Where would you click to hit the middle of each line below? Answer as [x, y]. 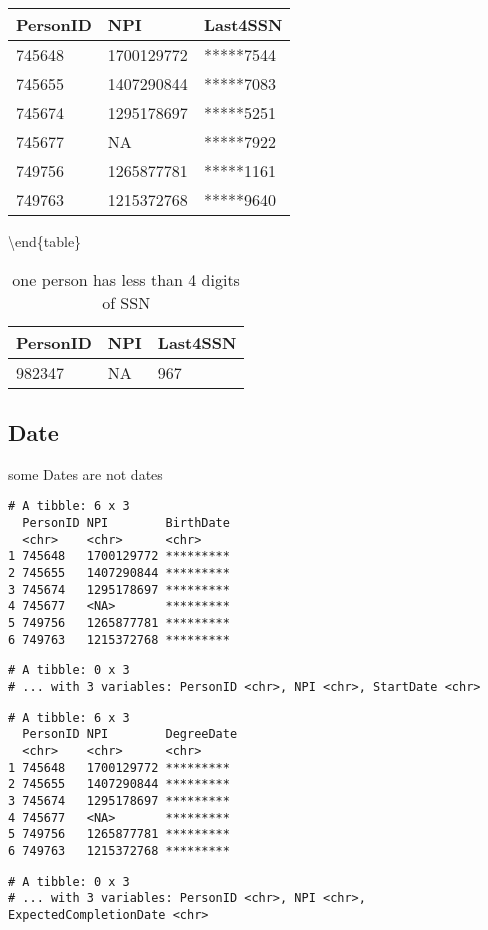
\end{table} [45, 241]
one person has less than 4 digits [126, 279]
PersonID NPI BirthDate [126, 523]
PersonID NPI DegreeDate [130, 734]
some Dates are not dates [85, 473]
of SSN [126, 302]
